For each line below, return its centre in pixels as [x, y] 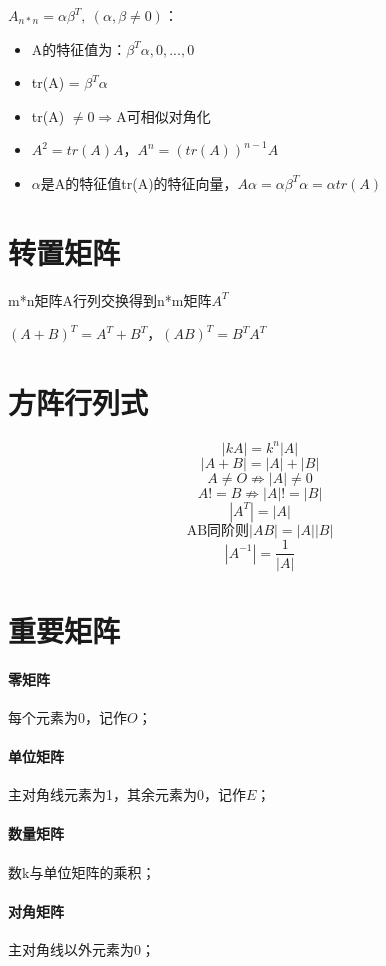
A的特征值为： [79, 48]
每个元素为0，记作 [67, 716]
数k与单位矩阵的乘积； [82, 871]
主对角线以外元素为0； [81, 948]
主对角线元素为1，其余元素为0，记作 [127, 794]
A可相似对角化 [163, 115]
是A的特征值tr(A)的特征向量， [139, 182]
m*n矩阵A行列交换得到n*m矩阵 [110, 299]
